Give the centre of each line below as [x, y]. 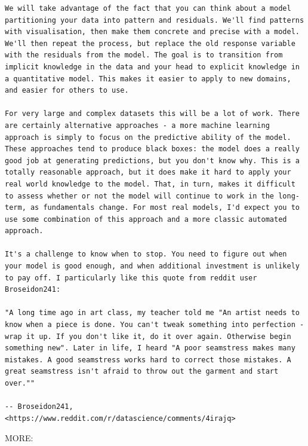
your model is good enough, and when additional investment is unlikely [152, 266]
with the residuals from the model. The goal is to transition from [144, 55]
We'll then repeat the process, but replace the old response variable [150, 43]
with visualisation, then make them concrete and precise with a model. [152, 32]
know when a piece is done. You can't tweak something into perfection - [155, 325]
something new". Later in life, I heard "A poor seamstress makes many [150, 348]
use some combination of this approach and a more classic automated [146, 219]
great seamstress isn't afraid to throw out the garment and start [142, 372]
